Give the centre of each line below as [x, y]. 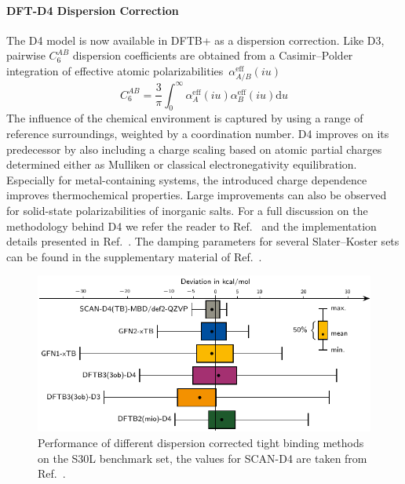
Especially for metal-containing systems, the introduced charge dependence [187, 179]
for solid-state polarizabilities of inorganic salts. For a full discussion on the [187, 210]
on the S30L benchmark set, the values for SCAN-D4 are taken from [202, 458]
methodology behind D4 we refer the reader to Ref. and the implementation [192, 226]
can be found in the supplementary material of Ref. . [134, 256]
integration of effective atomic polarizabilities [115, 70]
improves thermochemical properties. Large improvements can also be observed [197, 195]
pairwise [26, 55]
